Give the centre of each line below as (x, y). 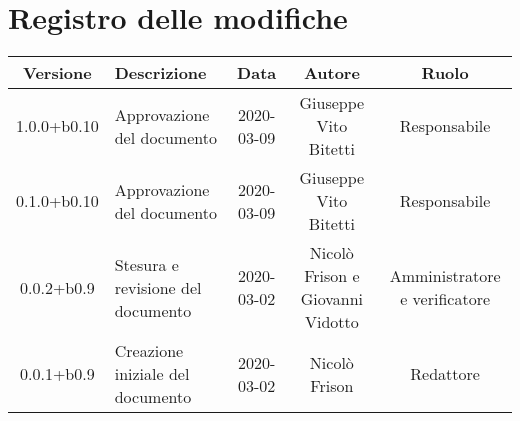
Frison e (332, 276)
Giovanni (332, 299)
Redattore (445, 374)
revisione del (158, 287)
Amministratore (445, 276)
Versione (57, 73)
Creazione (149, 351)
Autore (331, 73)
